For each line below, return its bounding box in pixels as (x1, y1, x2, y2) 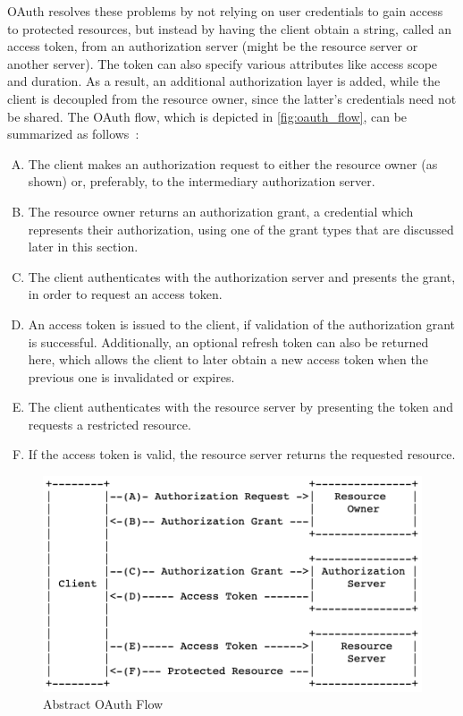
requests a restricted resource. (28, 414, 191, 433)
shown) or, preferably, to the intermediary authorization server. (28, 172, 375, 191)
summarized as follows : (7, 124, 139, 143)
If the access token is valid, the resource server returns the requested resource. (28, 445, 456, 464)
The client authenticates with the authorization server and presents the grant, (28, 267, 456, 286)
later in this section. (28, 237, 139, 256)
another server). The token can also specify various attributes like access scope (7, 54, 438, 72)
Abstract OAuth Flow (43, 695, 164, 713)
